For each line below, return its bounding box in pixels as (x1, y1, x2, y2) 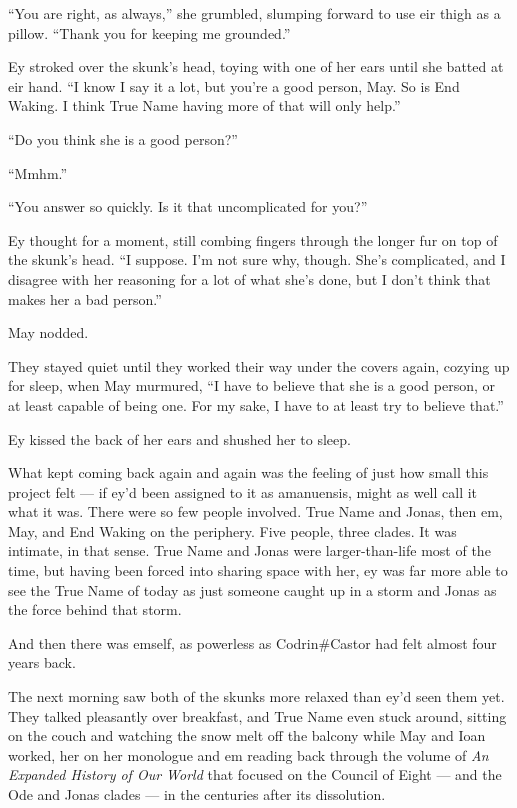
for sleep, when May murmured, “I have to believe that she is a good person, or (8, 375, 495, 396)
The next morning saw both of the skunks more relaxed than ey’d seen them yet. (8, 686, 505, 707)
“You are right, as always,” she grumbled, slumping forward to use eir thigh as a (8, 3, 501, 23)
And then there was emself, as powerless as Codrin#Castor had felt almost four (8, 632, 497, 653)
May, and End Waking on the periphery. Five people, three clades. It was (8, 520, 457, 541)
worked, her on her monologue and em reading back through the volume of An (8, 744, 489, 765)
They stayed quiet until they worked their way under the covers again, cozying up (8, 355, 510, 376)
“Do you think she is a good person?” (8, 128, 238, 149)
